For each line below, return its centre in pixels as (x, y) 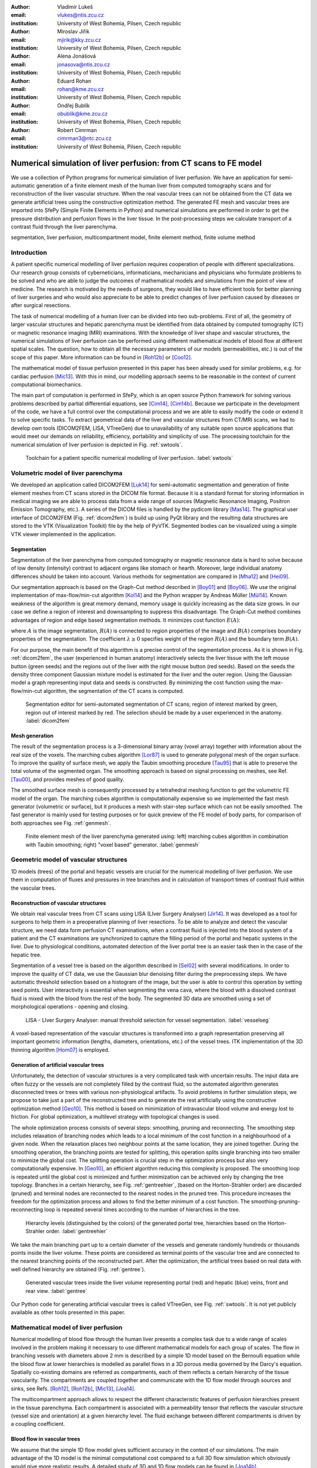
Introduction (29, 252)
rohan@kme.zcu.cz (80, 89)
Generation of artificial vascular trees (58, 1065)
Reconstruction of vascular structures (58, 903)
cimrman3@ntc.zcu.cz (84, 139)
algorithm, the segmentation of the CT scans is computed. (114, 691)
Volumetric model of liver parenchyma (67, 473)
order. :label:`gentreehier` (77, 1231)
